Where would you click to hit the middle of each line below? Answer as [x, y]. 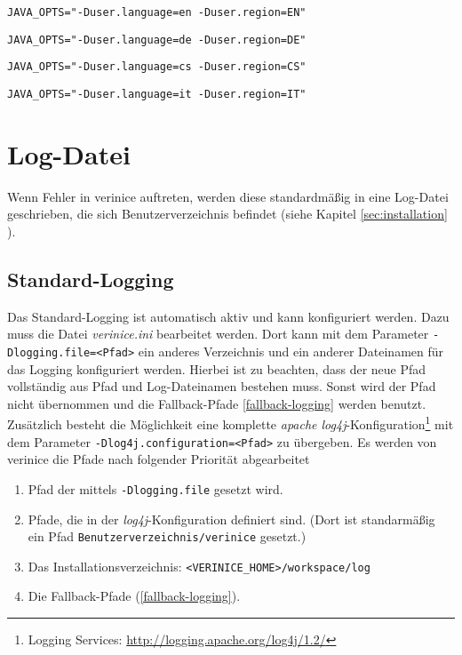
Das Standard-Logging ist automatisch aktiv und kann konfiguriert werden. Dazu [228, 316]
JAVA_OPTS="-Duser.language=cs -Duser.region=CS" [157, 67]
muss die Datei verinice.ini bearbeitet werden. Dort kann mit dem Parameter [218, 334]
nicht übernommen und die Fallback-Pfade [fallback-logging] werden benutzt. [217, 403]
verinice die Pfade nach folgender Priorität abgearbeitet [159, 459]
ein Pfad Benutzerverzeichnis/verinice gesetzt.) [167, 536]
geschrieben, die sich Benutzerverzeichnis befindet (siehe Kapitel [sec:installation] [227, 214]
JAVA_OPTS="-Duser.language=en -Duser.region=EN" [157, 12]
